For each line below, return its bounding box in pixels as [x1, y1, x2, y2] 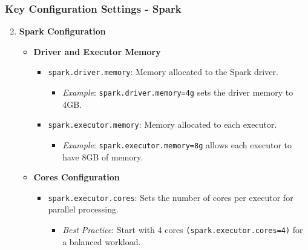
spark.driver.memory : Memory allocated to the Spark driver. [48, 65, 278, 78]
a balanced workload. [62, 235, 141, 248]
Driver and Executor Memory [33, 45, 161, 58]
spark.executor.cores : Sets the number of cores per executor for [48, 191, 293, 203]
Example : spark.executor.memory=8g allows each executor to [62, 138, 292, 151]
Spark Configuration [19, 25, 106, 38]
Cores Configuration [33, 171, 120, 183]
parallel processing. [48, 203, 119, 215]
